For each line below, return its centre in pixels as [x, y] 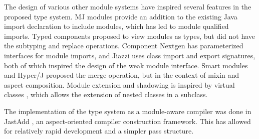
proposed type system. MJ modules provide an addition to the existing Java [121, 16]
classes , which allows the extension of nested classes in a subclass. [106, 94]
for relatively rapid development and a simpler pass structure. [99, 131]
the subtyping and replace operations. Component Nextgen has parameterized [124, 46]
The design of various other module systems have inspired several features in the [128, 6]
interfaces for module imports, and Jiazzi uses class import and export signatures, [130, 55]
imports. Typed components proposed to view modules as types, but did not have [130, 36]
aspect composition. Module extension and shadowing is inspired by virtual [119, 84]
